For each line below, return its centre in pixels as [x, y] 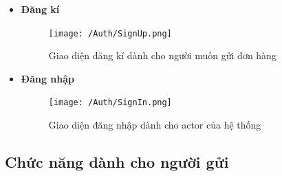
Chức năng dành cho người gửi [117, 162]
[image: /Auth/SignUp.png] [110, 33]
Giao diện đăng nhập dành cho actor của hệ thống [155, 125]
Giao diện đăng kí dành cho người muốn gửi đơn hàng [162, 55]
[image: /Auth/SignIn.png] [110, 103]
